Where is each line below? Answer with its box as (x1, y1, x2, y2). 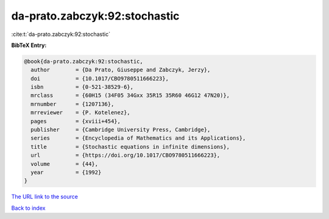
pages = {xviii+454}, (30, 118, 121, 124)
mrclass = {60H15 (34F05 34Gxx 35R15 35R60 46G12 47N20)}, (30, 92, 230, 99)
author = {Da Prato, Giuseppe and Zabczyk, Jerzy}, (30, 66, 211, 73)
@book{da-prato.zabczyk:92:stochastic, (24, 58, 143, 65)
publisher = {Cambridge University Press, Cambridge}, (30, 126, 211, 134)
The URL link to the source (11, 193, 79, 201)
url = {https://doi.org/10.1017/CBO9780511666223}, (30, 152, 221, 159)
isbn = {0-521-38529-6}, (30, 84, 134, 91)
